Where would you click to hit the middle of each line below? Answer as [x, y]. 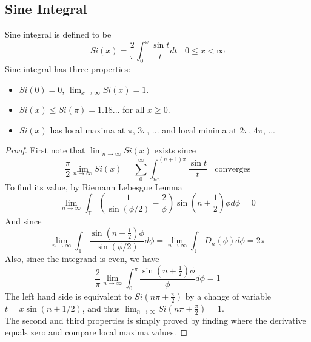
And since [23, 221]
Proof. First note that [45, 150]
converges [233, 169]
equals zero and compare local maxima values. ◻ [96, 332]
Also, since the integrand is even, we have [82, 259]
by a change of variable [228, 296]
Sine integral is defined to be [58, 34]
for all [134, 109]
